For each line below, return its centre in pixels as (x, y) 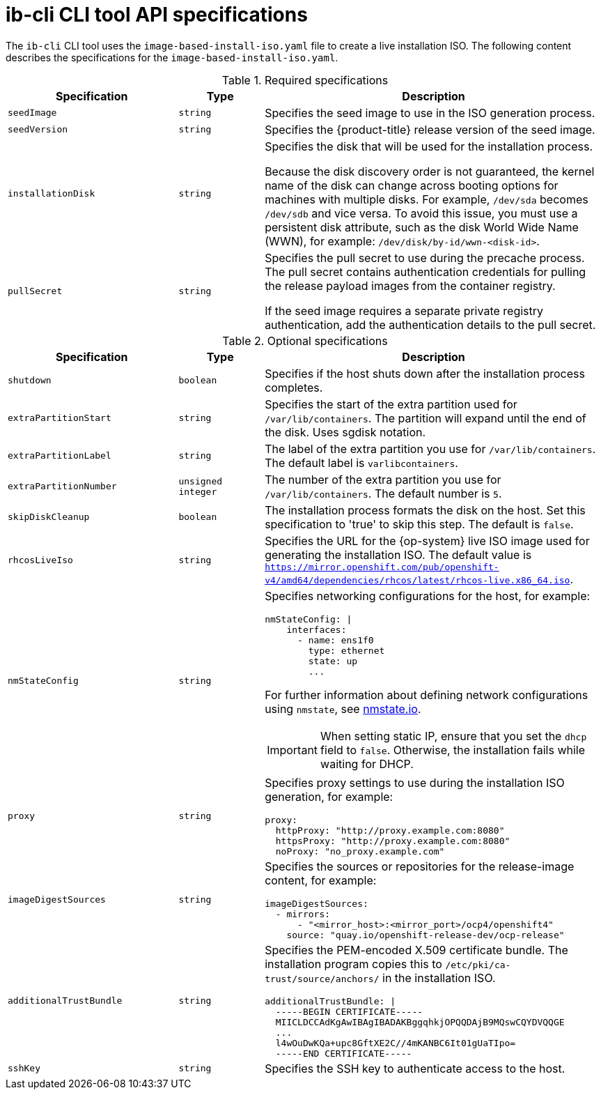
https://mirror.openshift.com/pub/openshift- (382, 567)
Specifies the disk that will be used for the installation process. (429, 146)
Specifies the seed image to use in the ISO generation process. (430, 113)
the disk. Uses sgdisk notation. (345, 432)
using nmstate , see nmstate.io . (343, 709)
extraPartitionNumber (62, 487)
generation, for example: (329, 796)
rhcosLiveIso (40, 560)
